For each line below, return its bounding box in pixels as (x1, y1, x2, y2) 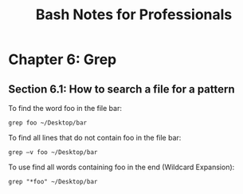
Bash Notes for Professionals (35, 6, 233, 24)
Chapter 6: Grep (8, 50, 117, 69)
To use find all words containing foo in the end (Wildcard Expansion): (8, 162, 235, 172)
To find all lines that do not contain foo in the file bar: (8, 133, 182, 142)
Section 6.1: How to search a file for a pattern (8, 82, 235, 96)
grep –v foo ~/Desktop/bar (8, 148, 98, 156)
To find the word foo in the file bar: (8, 104, 122, 113)
